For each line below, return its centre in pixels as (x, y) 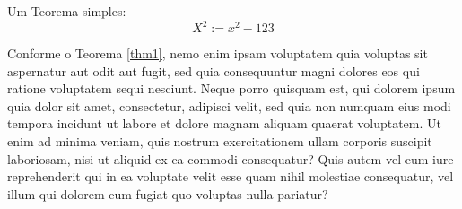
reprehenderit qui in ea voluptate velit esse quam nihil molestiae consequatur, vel (231, 176)
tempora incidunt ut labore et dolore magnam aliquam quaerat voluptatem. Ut (224, 123)
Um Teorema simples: (67, 11)
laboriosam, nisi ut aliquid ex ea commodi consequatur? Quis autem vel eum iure (231, 158)
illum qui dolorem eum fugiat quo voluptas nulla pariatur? (168, 193)
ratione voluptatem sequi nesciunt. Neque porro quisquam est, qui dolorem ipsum (231, 88)
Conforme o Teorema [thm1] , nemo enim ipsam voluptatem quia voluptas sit (218, 53)
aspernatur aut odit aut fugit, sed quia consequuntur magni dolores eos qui (214, 70)
